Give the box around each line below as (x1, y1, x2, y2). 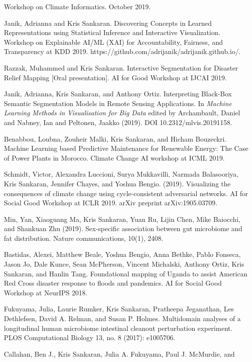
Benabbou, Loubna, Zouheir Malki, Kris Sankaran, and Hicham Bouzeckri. (4, 133, 227, 144)
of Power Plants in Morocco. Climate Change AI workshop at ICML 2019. (4, 152, 225, 163)
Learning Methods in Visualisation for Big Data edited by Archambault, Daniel (4, 108, 240, 118)
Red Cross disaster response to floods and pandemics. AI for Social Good (4, 278, 222, 288)
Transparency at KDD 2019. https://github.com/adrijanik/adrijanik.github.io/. (4, 46, 241, 56)
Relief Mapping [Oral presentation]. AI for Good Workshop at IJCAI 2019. (4, 72, 227, 82)
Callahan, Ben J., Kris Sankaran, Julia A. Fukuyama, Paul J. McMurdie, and (4, 348, 235, 359)
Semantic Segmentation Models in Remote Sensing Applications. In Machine (4, 98, 232, 108)
